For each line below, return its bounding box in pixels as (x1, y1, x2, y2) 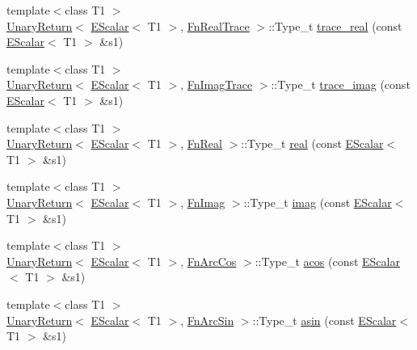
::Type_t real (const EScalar (241, 135, 384, 152)
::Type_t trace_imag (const (271, 76, 411, 93)
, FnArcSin (180, 311, 234, 328)
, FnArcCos (180, 252, 237, 269)
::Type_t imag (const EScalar (243, 193, 392, 210)
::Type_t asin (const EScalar (252, 311, 397, 328)
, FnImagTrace (180, 76, 253, 93)
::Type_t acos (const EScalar (255, 252, 400, 269)
